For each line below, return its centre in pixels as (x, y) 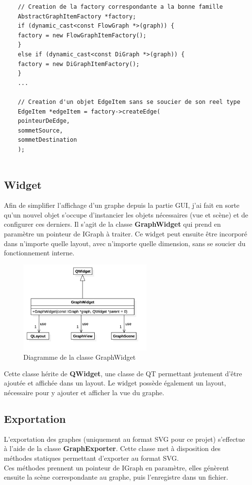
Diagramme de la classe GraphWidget (80, 357)
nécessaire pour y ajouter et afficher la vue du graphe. (84, 393)
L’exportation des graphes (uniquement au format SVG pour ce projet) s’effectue (125, 439)
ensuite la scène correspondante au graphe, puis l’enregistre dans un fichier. (116, 477)
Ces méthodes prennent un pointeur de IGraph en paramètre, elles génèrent (117, 467)
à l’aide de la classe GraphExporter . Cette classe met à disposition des (112, 448)
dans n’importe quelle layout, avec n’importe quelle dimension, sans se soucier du (125, 243)
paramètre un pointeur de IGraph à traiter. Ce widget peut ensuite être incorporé (126, 234)
